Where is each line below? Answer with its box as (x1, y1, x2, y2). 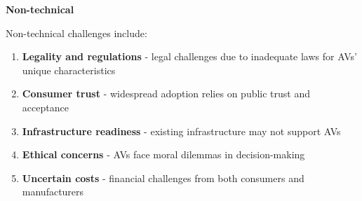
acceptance (22, 99, 69, 114)
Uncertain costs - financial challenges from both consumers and (22, 170, 304, 185)
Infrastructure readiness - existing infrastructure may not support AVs (22, 123, 341, 138)
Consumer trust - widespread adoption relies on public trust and (22, 86, 311, 101)
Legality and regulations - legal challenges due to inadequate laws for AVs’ (22, 49, 357, 64)
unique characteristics (22, 62, 116, 77)
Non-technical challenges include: (6, 25, 147, 40)
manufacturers (22, 184, 84, 199)
